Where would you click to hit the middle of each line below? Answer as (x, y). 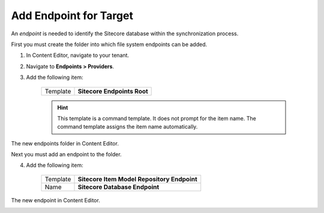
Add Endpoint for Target (72, 16)
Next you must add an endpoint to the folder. (67, 154)
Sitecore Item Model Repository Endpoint (137, 179)
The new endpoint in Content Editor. (55, 200)
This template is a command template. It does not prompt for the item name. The (157, 118)
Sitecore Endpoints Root (113, 91)
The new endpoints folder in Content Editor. (65, 143)
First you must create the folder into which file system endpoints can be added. (109, 44)
